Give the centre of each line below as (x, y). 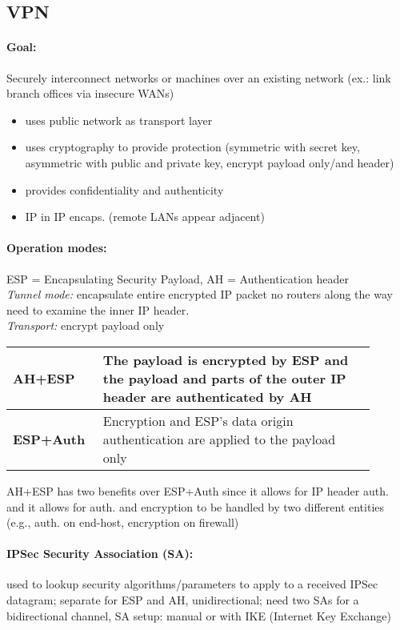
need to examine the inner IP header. (98, 309)
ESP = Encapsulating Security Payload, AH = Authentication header (178, 278)
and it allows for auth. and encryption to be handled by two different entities (196, 506)
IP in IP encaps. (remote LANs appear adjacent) (145, 217)
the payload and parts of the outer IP (224, 378)
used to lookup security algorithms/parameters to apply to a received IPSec (192, 584)
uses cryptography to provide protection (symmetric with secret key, (192, 147)
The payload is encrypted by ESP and (226, 359)
